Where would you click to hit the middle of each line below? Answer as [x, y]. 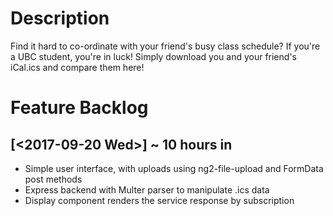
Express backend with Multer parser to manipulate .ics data [147, 189]
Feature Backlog [79, 108]
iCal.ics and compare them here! [77, 67]
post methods [53, 179]
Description [60, 18]
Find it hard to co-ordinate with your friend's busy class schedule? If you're [165, 46]
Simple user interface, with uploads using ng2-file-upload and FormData [174, 168]
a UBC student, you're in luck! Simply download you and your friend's [153, 56]
